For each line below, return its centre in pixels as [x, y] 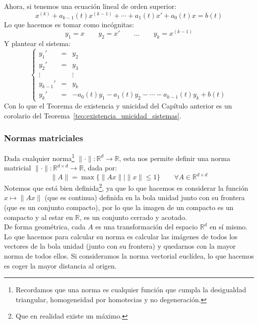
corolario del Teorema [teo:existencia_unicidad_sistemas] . [93, 116]
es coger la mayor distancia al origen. [60, 265]
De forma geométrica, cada [45, 227]
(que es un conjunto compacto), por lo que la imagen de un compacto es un [119, 207]
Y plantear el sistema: [37, 43]
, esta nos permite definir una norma [175, 158]
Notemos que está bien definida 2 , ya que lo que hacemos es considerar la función [126, 187]
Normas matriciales [44, 137]
